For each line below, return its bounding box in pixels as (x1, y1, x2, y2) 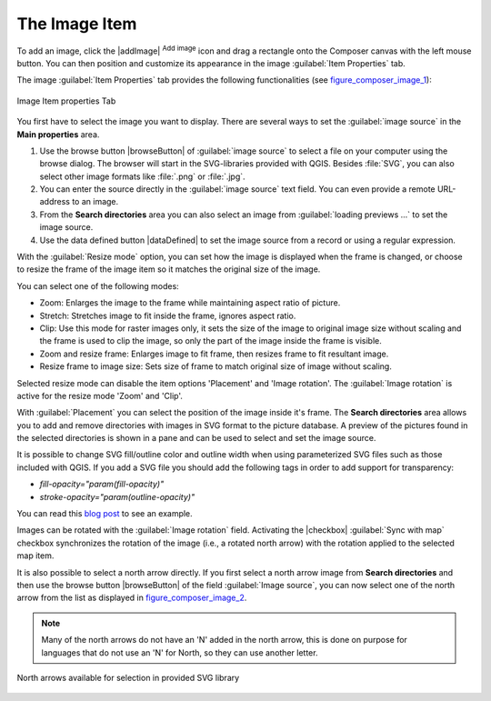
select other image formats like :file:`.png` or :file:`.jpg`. (39, 171, 245, 182)
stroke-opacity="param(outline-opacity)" (39, 491, 195, 502)
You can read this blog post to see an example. (16, 508, 193, 519)
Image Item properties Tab (16, 95, 116, 106)
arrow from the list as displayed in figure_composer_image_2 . (16, 592, 247, 604)
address (39, 196, 70, 207)
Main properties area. (16, 128, 100, 140)
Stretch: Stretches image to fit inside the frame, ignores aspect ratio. (39, 310, 296, 321)
